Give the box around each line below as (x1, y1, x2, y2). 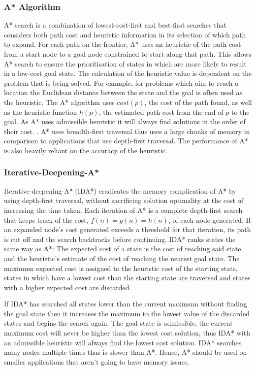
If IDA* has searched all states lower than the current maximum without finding (4, 299, 247, 309)
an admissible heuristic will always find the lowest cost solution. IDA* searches (4, 337, 242, 347)
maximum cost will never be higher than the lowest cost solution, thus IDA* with (4, 328, 250, 338)
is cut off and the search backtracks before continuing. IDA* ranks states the (4, 234, 236, 244)
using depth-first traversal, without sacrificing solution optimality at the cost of (4, 195, 243, 205)
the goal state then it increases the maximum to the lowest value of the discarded (4, 308, 250, 318)
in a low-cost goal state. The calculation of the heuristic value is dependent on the (4, 68, 252, 78)
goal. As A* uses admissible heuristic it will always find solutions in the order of (4, 116, 246, 127)
